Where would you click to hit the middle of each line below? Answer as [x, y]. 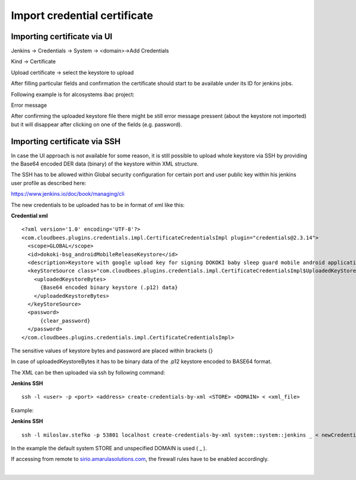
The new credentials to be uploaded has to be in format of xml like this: [98, 205]
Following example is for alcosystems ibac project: [73, 94]
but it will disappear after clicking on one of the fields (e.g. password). [96, 124]
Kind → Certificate [34, 62]
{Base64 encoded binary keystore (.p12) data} [109, 287]
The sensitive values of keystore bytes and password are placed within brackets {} [112, 351]
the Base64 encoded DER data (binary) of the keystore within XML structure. [105, 164]
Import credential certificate [82, 15]
